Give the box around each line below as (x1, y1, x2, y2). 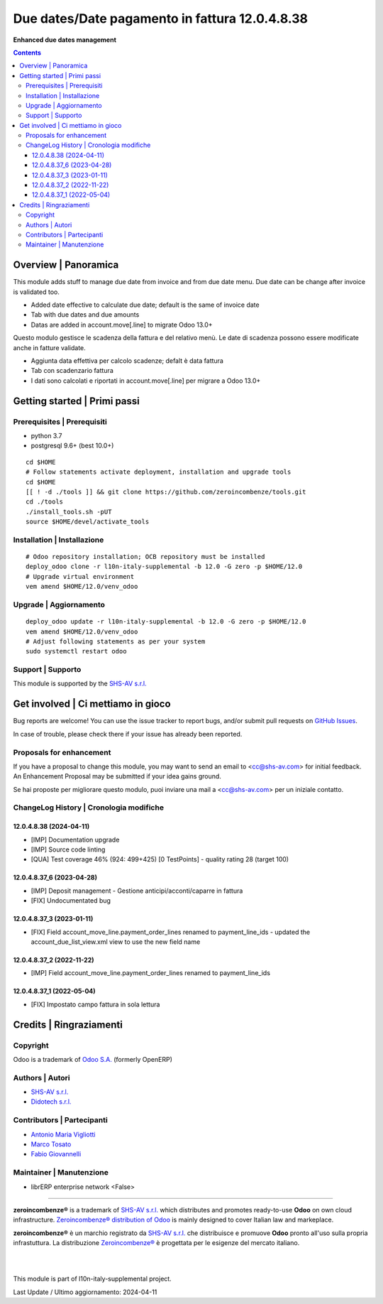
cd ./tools (26, 498, 64, 506)
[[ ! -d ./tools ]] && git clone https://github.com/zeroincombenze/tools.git (26, 487, 306, 496)
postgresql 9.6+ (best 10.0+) (30, 441, 114, 450)
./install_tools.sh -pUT (26, 508, 112, 516)
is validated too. (13, 288, 60, 296)
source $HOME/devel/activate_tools (26, 518, 150, 526)
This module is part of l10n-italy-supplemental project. (13, 1275, 172, 1283)
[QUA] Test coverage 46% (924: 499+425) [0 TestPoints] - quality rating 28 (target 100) (30, 855, 289, 864)
